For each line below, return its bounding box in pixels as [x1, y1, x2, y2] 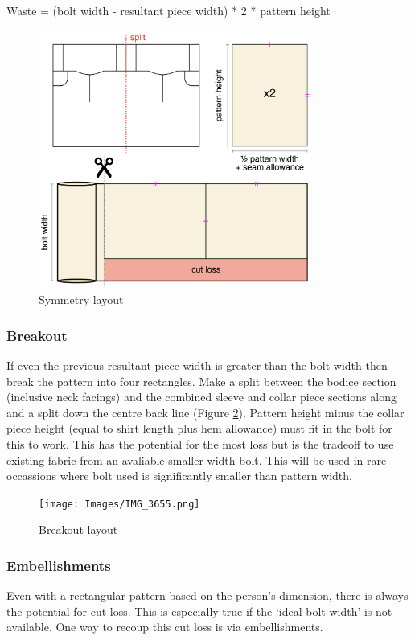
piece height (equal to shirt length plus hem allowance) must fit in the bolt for [6, 420, 392, 437]
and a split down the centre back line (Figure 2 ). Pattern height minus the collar [6, 404, 405, 421]
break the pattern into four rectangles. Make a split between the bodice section [6, 372, 397, 389]
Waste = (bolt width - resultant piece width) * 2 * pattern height [6, 2, 331, 18]
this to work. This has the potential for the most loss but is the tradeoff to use [6, 435, 394, 452]
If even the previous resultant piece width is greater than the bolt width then [6, 356, 388, 373]
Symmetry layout [39, 291, 124, 308]
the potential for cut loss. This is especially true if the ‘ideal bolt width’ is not [6, 602, 392, 619]
